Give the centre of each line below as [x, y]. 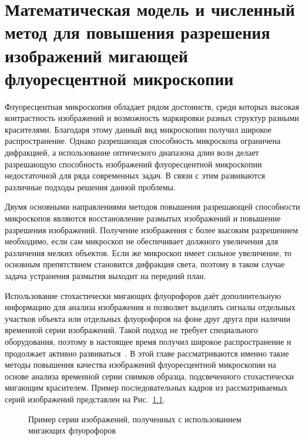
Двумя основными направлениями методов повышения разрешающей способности [152, 206]
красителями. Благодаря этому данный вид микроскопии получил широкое [138, 129]
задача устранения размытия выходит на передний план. [105, 276]
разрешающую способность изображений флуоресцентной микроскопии [133, 164]
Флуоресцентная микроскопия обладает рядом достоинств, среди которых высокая [152, 106]
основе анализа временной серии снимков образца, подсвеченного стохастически [150, 376]
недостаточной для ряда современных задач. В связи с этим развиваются [135, 175]
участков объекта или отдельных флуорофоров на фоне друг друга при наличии [148, 318]
